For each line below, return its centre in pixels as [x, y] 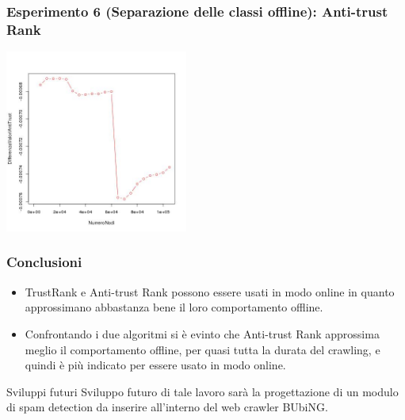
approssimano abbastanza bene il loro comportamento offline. [174, 307]
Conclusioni [44, 262]
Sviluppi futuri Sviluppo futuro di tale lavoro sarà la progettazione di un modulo [202, 391]
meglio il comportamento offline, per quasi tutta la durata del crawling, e [202, 349]
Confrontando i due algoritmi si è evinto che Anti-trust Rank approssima [202, 333]
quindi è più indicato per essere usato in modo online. [155, 365]
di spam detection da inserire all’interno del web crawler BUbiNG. [167, 407]
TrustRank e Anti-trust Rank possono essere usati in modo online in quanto [210, 291]
